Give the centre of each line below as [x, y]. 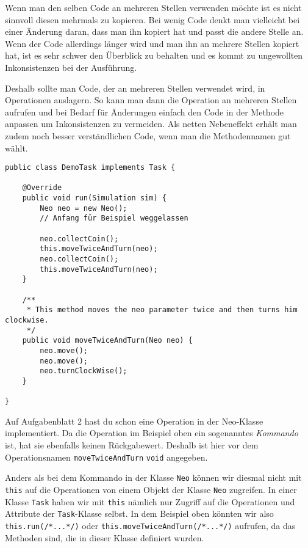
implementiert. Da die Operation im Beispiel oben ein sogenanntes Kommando [152, 433]
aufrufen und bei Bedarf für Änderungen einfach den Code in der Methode [145, 111]
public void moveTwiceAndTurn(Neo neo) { [107, 341]
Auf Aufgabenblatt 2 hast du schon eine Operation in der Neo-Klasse [134, 421]
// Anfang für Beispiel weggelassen [114, 218]
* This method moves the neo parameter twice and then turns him [162, 310]
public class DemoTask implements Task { [90, 168]
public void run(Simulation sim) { [94, 198]
